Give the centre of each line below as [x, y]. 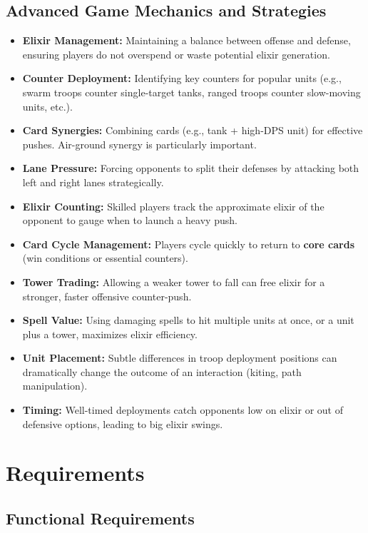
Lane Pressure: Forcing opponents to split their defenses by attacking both [191, 168]
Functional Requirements [100, 518]
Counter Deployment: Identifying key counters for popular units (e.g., [182, 78]
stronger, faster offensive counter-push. [107, 296]
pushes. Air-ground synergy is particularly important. [139, 144]
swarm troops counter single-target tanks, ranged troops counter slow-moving [191, 92]
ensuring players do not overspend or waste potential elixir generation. [176, 54]
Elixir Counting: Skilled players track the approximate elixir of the [173, 206]
